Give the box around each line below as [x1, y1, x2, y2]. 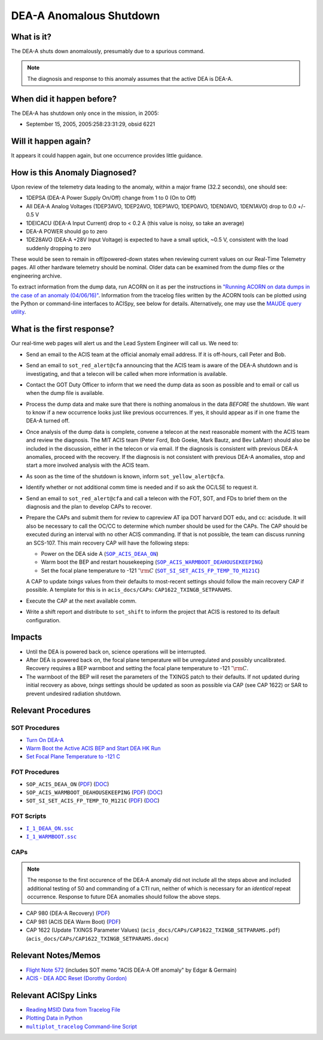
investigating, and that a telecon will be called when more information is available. [26, 370, 227, 377]
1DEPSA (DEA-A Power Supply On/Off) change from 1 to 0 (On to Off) [26, 194, 197, 202]
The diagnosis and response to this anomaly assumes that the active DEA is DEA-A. [27, 75, 233, 82]
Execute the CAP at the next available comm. [26, 597, 137, 604]
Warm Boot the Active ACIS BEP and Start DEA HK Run [26, 745, 161, 752]
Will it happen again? [11, 136, 91, 146]
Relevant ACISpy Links [11, 990, 97, 1001]
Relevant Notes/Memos [11, 950, 101, 960]
